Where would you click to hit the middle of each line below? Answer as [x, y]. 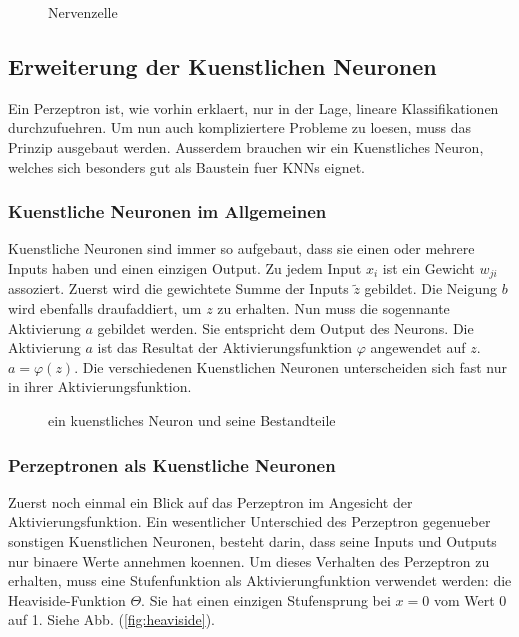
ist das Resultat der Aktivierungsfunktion [225, 347]
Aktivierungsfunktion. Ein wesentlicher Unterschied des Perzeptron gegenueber [249, 521]
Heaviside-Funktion [67, 599]
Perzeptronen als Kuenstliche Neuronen [172, 464]
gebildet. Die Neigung [430, 288]
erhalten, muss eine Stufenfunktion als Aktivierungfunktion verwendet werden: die [260, 580]
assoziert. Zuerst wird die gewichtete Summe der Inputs [178, 288]
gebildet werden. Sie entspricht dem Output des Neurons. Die [285, 327]
